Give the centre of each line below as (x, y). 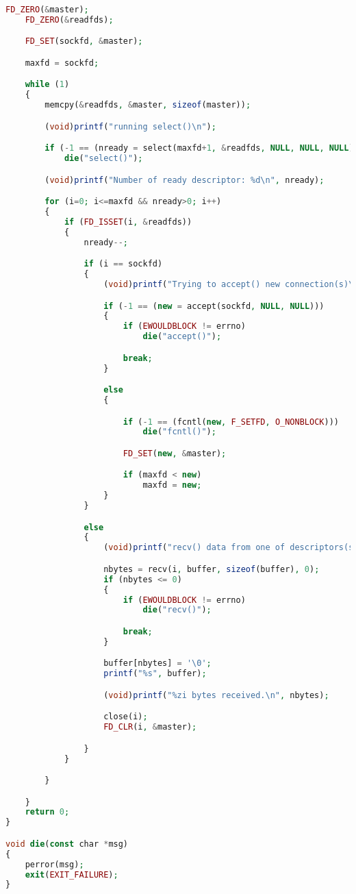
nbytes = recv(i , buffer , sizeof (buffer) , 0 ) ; (212, 569)
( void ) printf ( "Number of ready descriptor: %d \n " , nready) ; (185, 180)
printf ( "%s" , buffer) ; (155, 674)
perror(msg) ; (54, 864)
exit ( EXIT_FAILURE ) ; (72, 874)
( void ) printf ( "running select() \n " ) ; (130, 126)
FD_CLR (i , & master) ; (150, 727)
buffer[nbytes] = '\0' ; (157, 663)
